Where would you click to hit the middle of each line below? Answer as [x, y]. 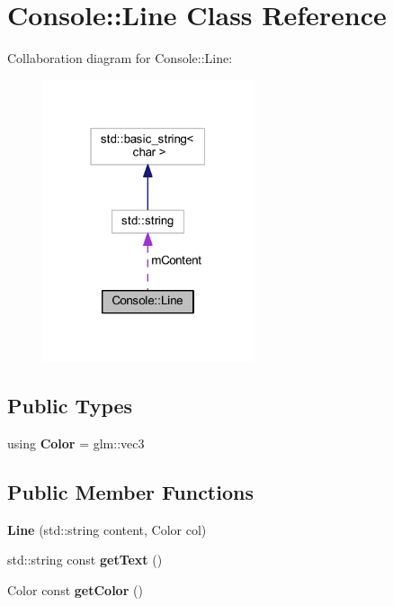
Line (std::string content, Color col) [107, 529]
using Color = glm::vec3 [76, 443]
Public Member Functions [130, 491]
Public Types [70, 405]
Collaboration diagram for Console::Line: [120, 58]
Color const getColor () [75, 589]
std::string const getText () [85, 560]
